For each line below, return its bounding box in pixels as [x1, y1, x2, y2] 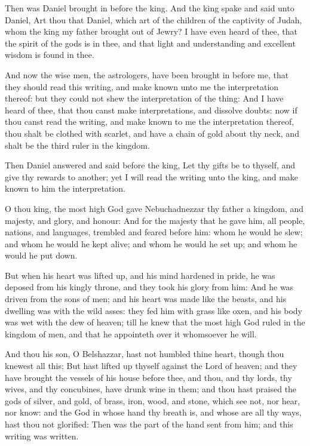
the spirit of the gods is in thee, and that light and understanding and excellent [5, 36, 296, 49]
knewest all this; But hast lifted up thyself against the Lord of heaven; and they [5, 359, 297, 372]
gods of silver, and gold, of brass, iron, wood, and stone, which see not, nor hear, [5, 394, 300, 407]
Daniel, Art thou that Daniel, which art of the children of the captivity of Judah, [5, 13, 302, 26]
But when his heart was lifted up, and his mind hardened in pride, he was [5, 269, 275, 281]
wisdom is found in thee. [5, 48, 94, 61]
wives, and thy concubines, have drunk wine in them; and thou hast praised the [5, 383, 297, 395]
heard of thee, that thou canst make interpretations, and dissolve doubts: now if [5, 103, 297, 116]
